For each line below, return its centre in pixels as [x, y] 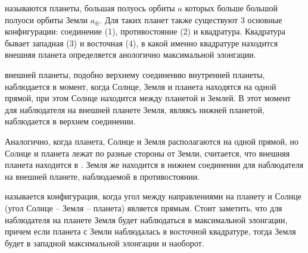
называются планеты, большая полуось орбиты [90, 8]
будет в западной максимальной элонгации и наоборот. [105, 243]
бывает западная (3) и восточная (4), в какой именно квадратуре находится [141, 43]
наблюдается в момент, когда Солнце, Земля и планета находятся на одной [141, 86]
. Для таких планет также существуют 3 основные [191, 19]
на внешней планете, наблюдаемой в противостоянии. [102, 176]
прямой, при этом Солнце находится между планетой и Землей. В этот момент [148, 98]
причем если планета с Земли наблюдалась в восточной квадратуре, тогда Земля [150, 231]
